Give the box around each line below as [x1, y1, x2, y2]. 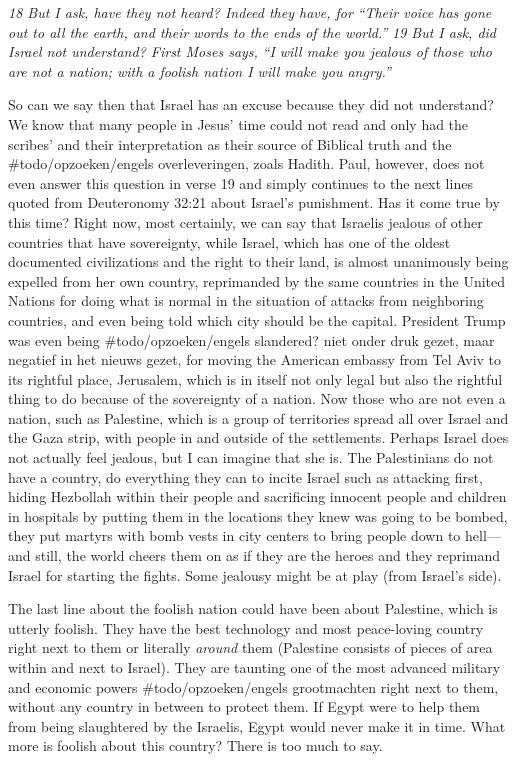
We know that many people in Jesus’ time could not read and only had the [8, 113, 469, 134]
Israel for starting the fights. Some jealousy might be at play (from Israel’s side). [8, 564, 502, 585]
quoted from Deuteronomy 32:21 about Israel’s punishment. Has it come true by [8, 192, 500, 213]
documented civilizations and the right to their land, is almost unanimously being [8, 251, 509, 272]
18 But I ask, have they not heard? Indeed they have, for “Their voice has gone [8, 2, 492, 22]
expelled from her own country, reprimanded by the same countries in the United [8, 270, 506, 291]
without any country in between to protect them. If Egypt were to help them [8, 696, 481, 717]
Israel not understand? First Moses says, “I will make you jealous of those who [8, 41, 493, 62]
